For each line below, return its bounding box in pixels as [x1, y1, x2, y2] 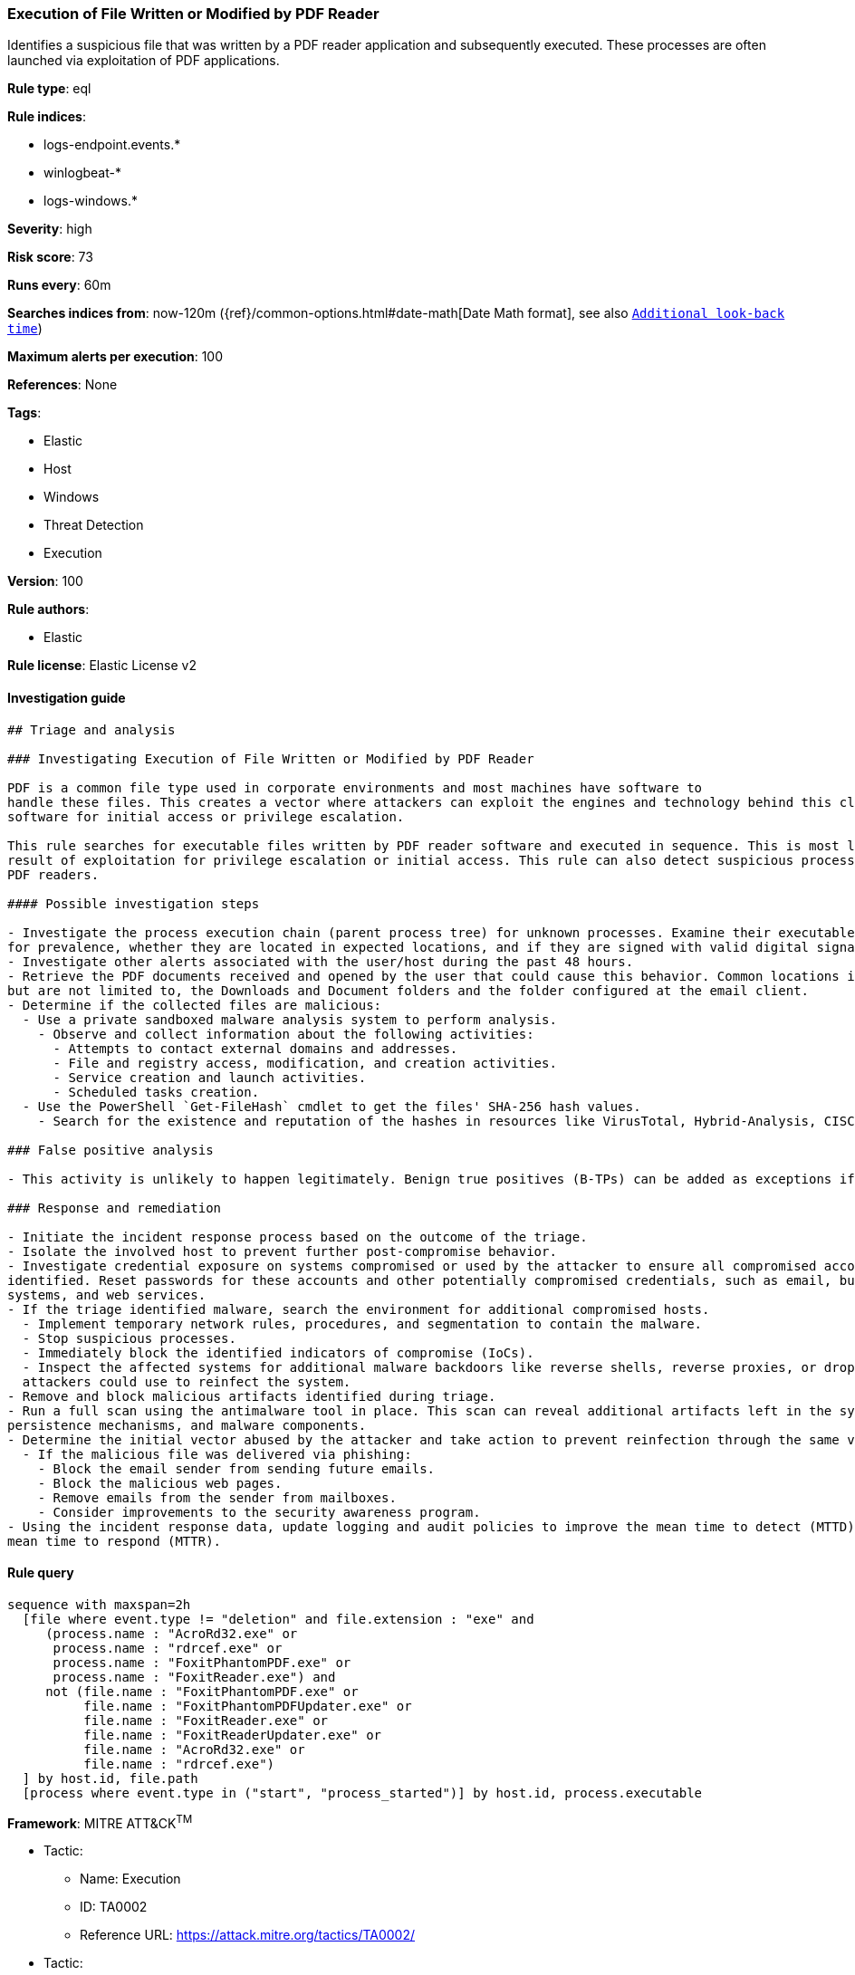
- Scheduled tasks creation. [53, 1084, 260, 1099]
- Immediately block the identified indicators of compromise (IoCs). [22, 1345, 534, 1360]
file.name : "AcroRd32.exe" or [83, 1741, 305, 1757]
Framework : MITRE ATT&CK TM [7, 1812, 193, 1831]
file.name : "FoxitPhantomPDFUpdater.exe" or [83, 1698, 412, 1713]
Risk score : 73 [7, 249, 93, 265]
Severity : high [7, 221, 92, 237]
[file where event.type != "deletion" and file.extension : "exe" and [22, 1611, 534, 1626]
